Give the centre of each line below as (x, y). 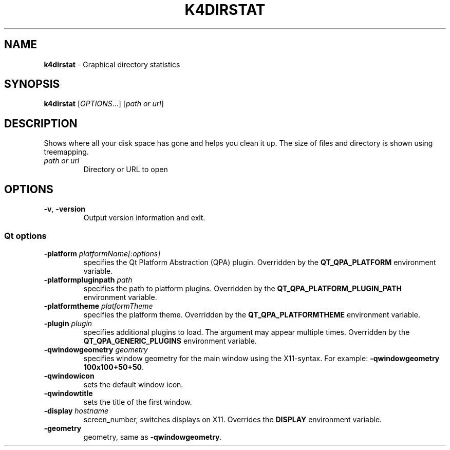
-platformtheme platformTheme (98, 306)
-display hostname (76, 410)
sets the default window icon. (133, 384)
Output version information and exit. (144, 218)
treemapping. (66, 152)
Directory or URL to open (126, 170)
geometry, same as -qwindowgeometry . (153, 437)
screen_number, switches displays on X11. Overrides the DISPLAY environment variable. (233, 419)
